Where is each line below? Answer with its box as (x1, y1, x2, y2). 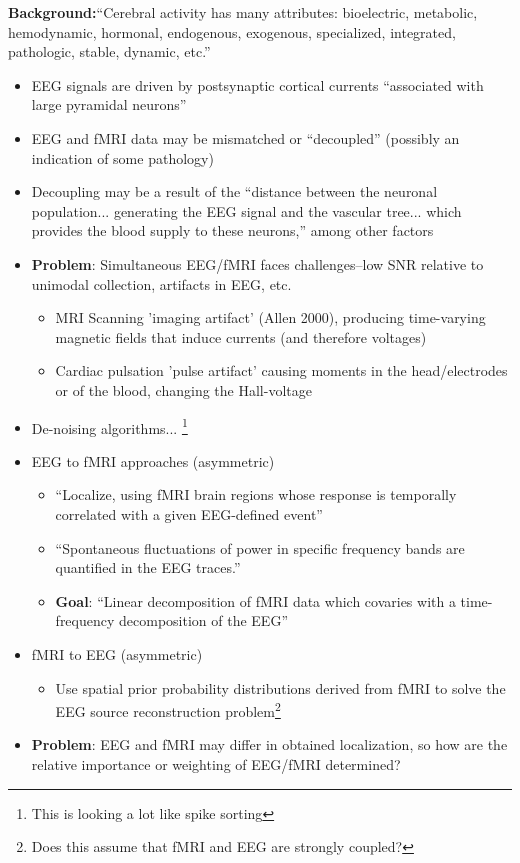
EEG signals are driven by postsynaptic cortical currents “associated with (31, 74, 484, 95)
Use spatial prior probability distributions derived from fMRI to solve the (55, 677, 506, 698)
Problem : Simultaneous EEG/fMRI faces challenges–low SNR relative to (31, 253, 484, 274)
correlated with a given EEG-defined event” (55, 503, 323, 524)
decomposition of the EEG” (119, 610, 288, 631)
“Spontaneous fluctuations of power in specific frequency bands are (55, 537, 465, 558)
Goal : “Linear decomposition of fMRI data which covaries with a (55, 590, 456, 611)
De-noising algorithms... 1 (31, 414, 188, 438)
